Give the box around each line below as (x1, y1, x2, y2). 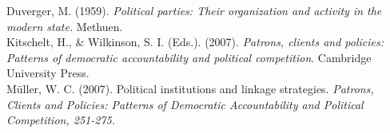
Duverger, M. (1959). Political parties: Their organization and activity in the (6, 2, 382, 19)
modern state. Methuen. (6, 18, 123, 34)
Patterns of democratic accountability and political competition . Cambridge (6, 49, 372, 65)
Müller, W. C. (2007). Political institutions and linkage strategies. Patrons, (6, 80, 374, 96)
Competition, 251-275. (6, 111, 115, 128)
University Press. (6, 65, 90, 81)
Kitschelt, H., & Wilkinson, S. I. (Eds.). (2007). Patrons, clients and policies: (6, 33, 384, 50)
